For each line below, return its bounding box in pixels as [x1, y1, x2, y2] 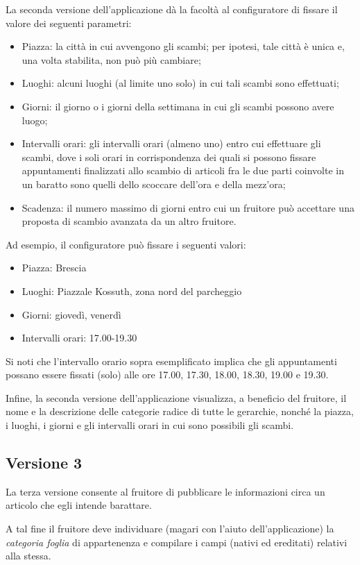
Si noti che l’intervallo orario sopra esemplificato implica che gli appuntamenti [6, 353, 337, 368]
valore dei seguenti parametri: [6, 15, 132, 30]
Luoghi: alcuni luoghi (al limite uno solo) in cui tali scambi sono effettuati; [22, 76, 339, 90]
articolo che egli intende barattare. [6, 498, 152, 512]
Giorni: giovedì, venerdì [22, 307, 121, 321]
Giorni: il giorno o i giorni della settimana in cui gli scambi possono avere [22, 99, 334, 113]
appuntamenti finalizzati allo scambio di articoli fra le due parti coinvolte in [22, 163, 344, 178]
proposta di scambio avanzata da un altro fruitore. [22, 214, 237, 228]
